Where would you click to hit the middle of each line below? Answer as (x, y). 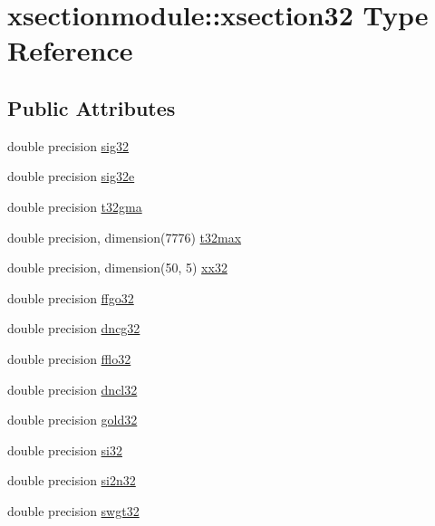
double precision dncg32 (74, 328)
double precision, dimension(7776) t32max (125, 237)
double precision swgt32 (73, 510)
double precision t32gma (75, 206)
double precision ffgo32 (71, 297)
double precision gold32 (72, 420)
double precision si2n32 (72, 480)
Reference (70, 50)
